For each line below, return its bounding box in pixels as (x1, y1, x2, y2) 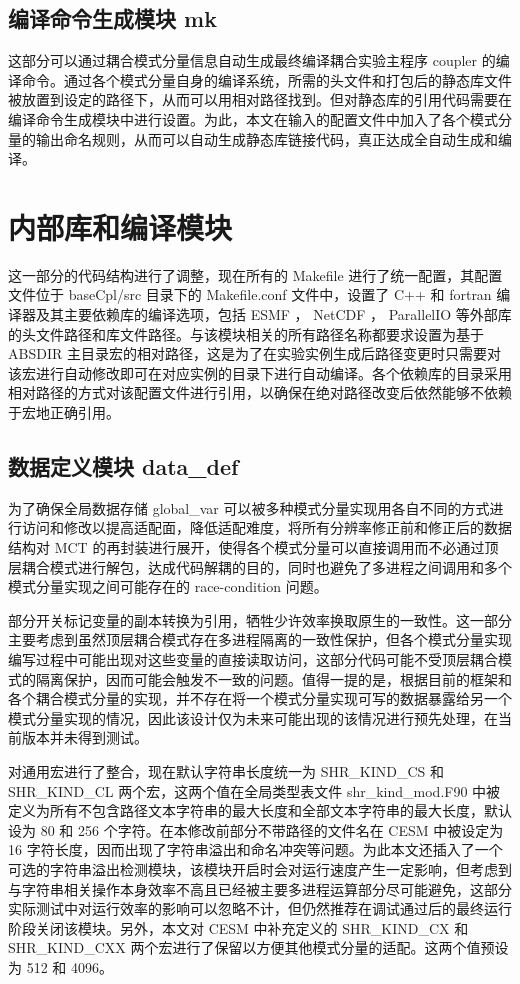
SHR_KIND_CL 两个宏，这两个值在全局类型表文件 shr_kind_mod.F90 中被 (8, 780, 501, 801)
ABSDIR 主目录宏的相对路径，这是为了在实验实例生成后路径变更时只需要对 (8, 343, 501, 364)
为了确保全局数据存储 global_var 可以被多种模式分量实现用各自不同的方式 (8, 497, 490, 518)
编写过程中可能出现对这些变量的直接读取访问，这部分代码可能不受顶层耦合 (8, 649, 498, 669)
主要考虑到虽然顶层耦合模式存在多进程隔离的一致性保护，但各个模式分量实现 (8, 629, 512, 650)
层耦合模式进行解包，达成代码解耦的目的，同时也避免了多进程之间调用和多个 (8, 556, 512, 577)
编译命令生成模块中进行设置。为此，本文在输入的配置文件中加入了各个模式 (8, 108, 498, 129)
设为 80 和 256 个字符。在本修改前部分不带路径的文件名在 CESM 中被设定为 (8, 819, 504, 840)
